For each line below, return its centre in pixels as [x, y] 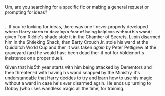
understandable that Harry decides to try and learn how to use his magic [79, 78]
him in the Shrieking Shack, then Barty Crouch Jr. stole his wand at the [77, 42]
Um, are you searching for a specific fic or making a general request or [77, 7]
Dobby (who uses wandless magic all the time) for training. [65, 89]
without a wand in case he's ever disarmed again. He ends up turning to [78, 83]
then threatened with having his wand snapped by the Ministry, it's [73, 73]
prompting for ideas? [26, 12]
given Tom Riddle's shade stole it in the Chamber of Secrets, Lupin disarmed [83, 37]
